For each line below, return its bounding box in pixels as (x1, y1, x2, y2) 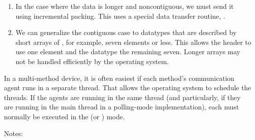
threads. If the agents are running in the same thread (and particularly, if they (4, 92, 241, 102)
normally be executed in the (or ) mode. (4, 111, 125, 121)
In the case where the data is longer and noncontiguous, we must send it (15, 1, 234, 11)
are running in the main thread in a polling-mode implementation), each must (4, 102, 239, 112)
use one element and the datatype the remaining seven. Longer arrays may (15, 46, 240, 57)
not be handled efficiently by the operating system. (15, 56, 169, 66)
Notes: (4, 128, 23, 138)
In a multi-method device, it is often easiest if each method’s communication (4, 72, 234, 83)
